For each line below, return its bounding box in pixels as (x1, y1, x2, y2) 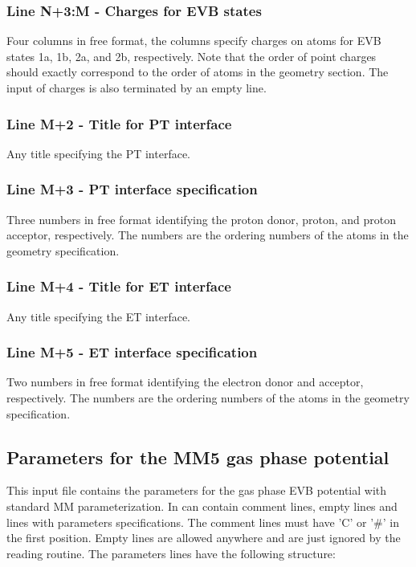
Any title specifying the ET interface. (6, 308, 190, 324)
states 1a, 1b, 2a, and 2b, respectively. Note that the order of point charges (6, 47, 377, 64)
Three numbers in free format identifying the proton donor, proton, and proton (6, 210, 397, 227)
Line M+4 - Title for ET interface (6, 276, 231, 296)
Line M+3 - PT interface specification (6, 179, 258, 199)
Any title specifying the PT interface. (6, 145, 190, 161)
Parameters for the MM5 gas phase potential (6, 444, 389, 469)
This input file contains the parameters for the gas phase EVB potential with (6, 482, 387, 499)
